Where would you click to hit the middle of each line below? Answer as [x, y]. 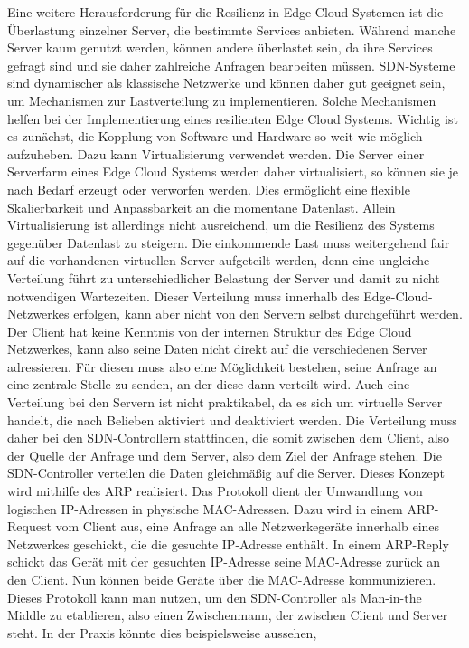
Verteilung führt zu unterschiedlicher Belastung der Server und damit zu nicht [224, 277]
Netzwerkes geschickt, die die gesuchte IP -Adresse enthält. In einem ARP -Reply [228, 543]
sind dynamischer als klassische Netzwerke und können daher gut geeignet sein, [226, 83]
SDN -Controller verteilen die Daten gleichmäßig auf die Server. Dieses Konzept [226, 473]
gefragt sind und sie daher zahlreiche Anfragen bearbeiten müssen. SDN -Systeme [231, 65]
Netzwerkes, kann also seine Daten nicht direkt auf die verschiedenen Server [217, 349]
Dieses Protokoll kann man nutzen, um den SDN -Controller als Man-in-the [215, 597]
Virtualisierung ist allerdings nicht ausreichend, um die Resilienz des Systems [221, 225]
